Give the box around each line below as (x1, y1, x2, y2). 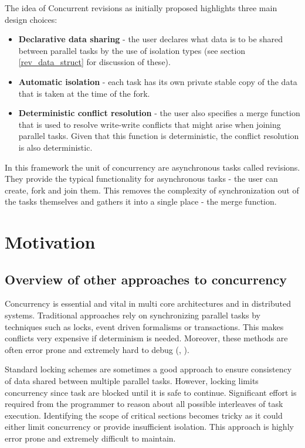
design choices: (5, 13, 57, 25)
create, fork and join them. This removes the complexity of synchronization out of (5, 184, 299, 196)
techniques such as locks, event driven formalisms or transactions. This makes (5, 320, 284, 332)
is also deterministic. (18, 141, 93, 153)
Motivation (5, 230, 96, 254)
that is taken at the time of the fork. (18, 87, 150, 99)
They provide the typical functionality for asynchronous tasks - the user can (5, 172, 278, 185)
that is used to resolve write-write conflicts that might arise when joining (18, 118, 281, 130)
